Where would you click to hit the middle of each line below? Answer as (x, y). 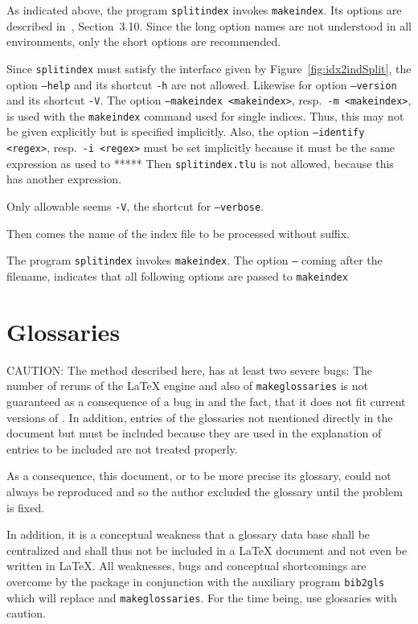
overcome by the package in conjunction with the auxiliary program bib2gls (196, 581)
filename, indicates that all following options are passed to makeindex (177, 275)
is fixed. (26, 507)
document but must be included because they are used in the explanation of (194, 433)
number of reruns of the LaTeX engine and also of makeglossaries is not (188, 386)
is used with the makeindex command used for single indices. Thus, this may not (205, 115)
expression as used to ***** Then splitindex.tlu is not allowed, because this (200, 163)
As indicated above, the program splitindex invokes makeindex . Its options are (204, 10)
